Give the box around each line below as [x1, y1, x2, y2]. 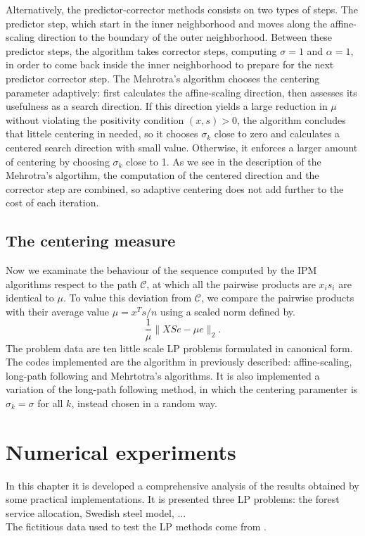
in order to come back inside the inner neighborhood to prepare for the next [6, 57, 334, 72]
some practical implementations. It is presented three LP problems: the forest [6, 492, 340, 506]
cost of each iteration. [6, 195, 99, 210]
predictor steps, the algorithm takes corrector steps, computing [6, 43, 277, 58]
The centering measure [6, 230, 176, 251]
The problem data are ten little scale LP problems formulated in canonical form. [6, 340, 353, 355]
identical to [6, 290, 54, 305]
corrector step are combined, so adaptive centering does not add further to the [6, 181, 344, 196]
